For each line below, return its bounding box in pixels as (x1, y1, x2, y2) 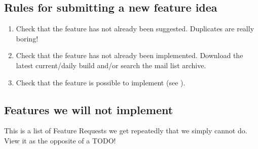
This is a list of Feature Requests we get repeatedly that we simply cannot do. (4, 125, 247, 136)
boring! (16, 33, 39, 43)
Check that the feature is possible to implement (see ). (16, 77, 186, 87)
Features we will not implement (4, 102, 173, 117)
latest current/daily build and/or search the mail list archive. (16, 60, 206, 70)
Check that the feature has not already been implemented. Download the (16, 50, 243, 61)
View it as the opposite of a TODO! (4, 135, 116, 145)
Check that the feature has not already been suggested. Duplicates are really (16, 23, 254, 34)
